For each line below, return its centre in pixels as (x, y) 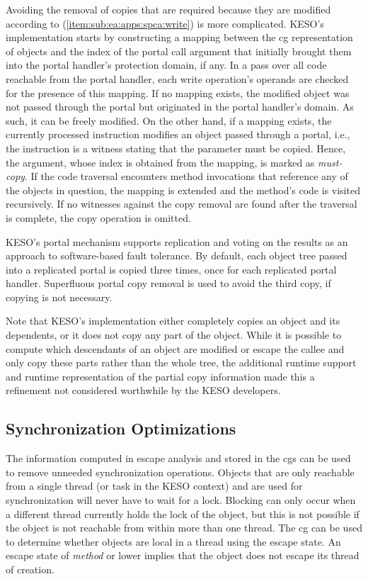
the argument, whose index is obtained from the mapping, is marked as (160, 162)
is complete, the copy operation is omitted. (98, 217)
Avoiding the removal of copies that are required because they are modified (168, 9)
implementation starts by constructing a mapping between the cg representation (179, 37)
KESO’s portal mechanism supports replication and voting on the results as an (177, 241)
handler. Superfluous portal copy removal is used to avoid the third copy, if (168, 283)
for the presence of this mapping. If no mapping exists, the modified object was (178, 92)
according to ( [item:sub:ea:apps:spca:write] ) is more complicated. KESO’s (165, 23)
